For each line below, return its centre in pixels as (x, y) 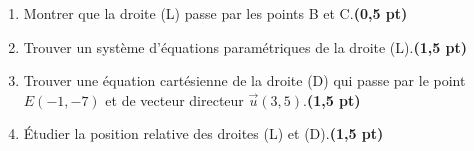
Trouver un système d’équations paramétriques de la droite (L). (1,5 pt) (245, 46)
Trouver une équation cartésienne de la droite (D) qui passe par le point (244, 80)
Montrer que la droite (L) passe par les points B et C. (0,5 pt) (215, 13)
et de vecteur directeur (174, 99)
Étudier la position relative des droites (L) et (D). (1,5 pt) (203, 133)
